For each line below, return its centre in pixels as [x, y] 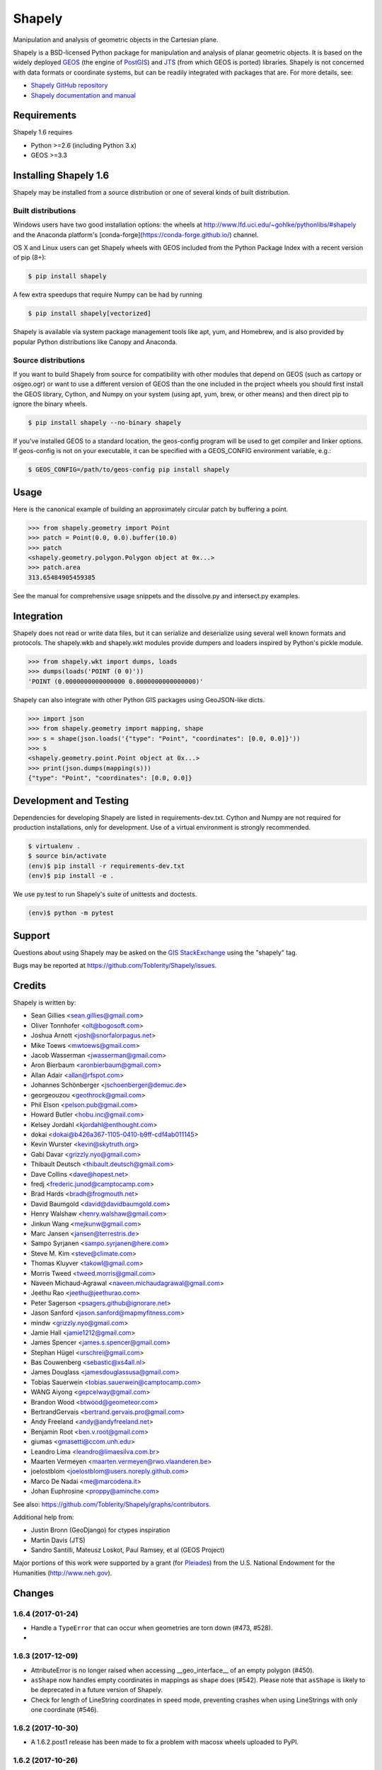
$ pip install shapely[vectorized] [89, 314]
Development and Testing [71, 800]
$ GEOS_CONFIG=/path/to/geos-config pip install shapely [129, 470]
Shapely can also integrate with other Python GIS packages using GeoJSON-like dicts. [139, 700]
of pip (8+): [30, 258]
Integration [38, 616]
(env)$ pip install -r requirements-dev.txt [106, 866]
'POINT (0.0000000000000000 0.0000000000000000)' [116, 681]
